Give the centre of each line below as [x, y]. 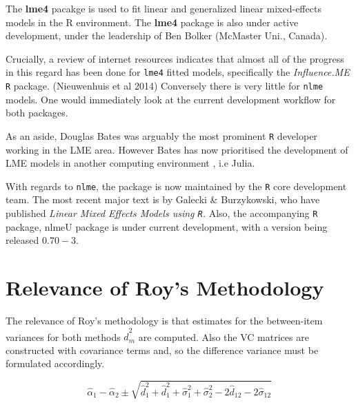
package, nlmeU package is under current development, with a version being [167, 226]
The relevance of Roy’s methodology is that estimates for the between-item [164, 320]
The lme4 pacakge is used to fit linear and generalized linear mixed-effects [164, 8]
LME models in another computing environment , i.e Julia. [130, 163]
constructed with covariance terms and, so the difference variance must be [162, 350]
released [22, 240]
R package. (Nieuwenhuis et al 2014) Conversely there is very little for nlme [165, 86]
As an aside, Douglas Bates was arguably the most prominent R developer [161, 135]
